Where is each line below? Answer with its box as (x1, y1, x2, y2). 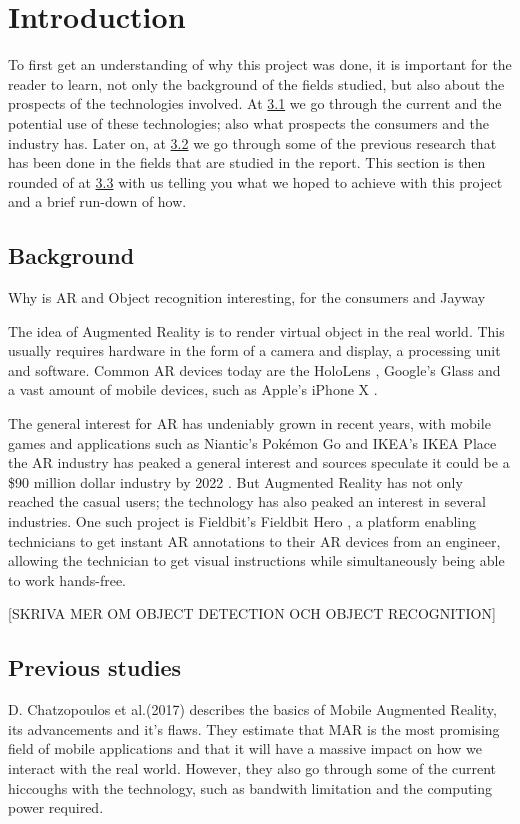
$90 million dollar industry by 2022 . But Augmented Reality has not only (8, 471, 463, 492)
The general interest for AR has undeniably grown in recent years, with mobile (8, 413, 491, 434)
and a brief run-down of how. (8, 191, 187, 212)
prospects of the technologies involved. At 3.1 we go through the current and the (8, 93, 502, 114)
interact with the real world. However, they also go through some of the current (8, 757, 497, 778)
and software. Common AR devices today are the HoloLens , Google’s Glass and (8, 359, 501, 380)
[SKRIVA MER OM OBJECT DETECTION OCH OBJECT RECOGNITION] (8, 603, 496, 624)
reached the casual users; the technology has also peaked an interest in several (8, 491, 486, 512)
